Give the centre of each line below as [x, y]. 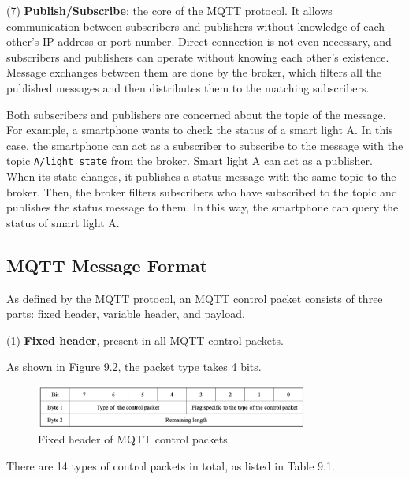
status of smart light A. [63, 222]
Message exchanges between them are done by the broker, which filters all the [194, 72]
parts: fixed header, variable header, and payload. [126, 314]
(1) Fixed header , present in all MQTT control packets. [145, 340]
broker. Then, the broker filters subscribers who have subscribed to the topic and [202, 191]
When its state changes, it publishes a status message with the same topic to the [201, 176]
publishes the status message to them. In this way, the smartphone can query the [203, 207]
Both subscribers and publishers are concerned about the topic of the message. [196, 114]
